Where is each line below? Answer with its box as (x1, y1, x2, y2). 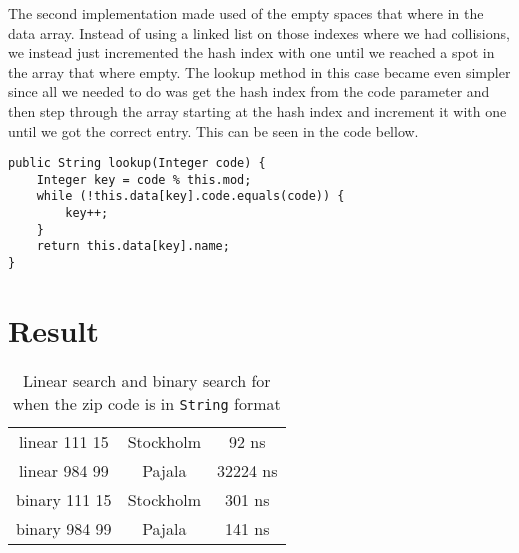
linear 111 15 (18, 429, 109, 453)
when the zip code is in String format (12, 391, 281, 415)
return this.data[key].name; (36, 239, 230, 254)
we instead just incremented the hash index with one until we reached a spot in (8, 42, 495, 63)
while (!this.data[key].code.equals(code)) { (36, 189, 345, 204)
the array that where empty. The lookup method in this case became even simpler (8, 61, 511, 82)
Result (8, 309, 99, 350)
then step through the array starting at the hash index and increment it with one (8, 100, 507, 121)
